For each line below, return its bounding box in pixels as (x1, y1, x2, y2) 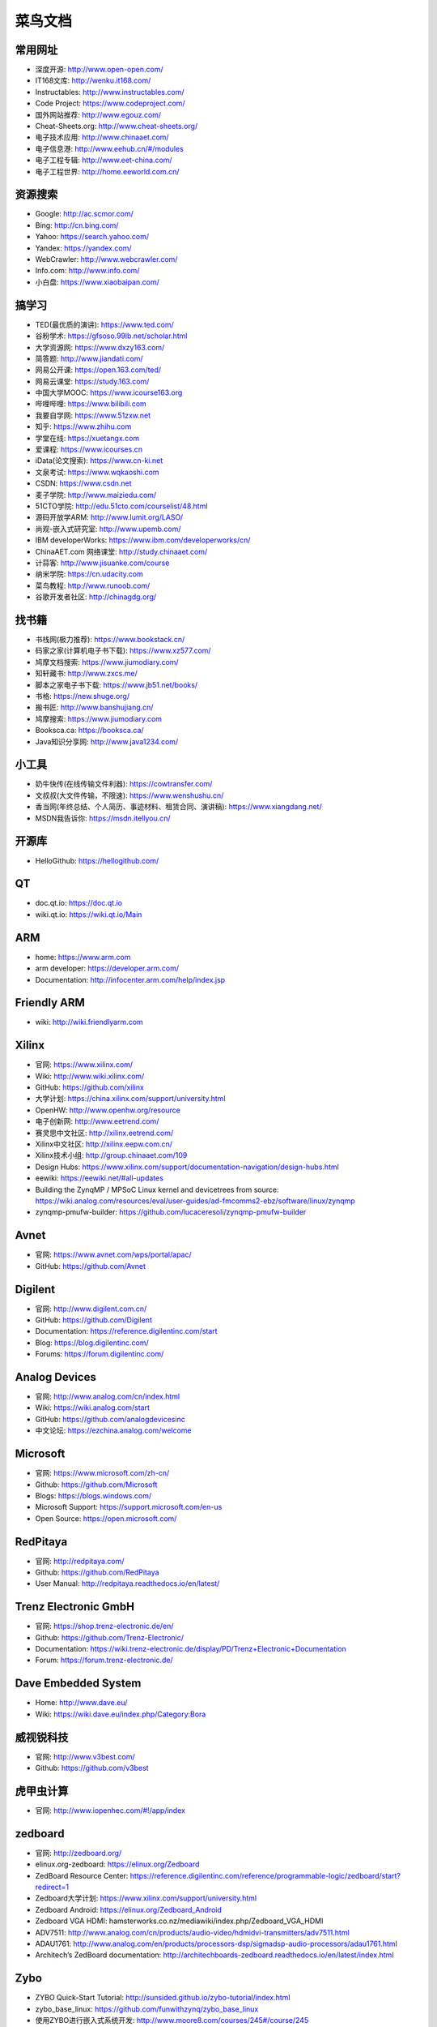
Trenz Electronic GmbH (15, 1600, 135, 1613)
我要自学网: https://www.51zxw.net (35, 410, 151, 420)
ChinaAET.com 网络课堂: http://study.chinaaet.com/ (35, 546, 208, 556)
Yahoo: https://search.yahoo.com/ (35, 232, 150, 242)
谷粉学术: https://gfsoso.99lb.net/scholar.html (35, 331, 188, 341)
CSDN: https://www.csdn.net (35, 478, 133, 488)
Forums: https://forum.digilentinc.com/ (35, 1349, 164, 1359)
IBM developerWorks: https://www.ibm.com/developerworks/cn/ (35, 535, 251, 545)
